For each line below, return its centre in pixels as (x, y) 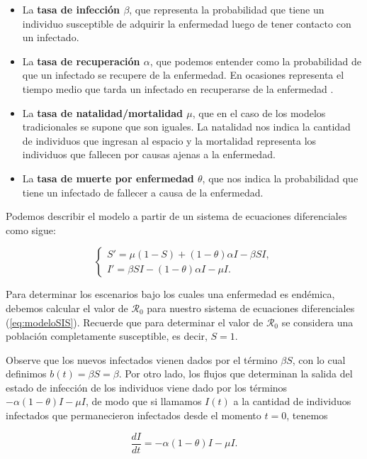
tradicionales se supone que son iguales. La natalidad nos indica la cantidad (186, 127)
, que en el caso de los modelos (259, 112)
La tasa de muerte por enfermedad (108, 178)
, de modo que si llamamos (143, 401)
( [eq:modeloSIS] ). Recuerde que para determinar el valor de (135, 322)
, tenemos (307, 415)
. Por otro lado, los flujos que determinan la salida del (236, 374)
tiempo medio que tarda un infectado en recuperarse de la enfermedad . (178, 88)
